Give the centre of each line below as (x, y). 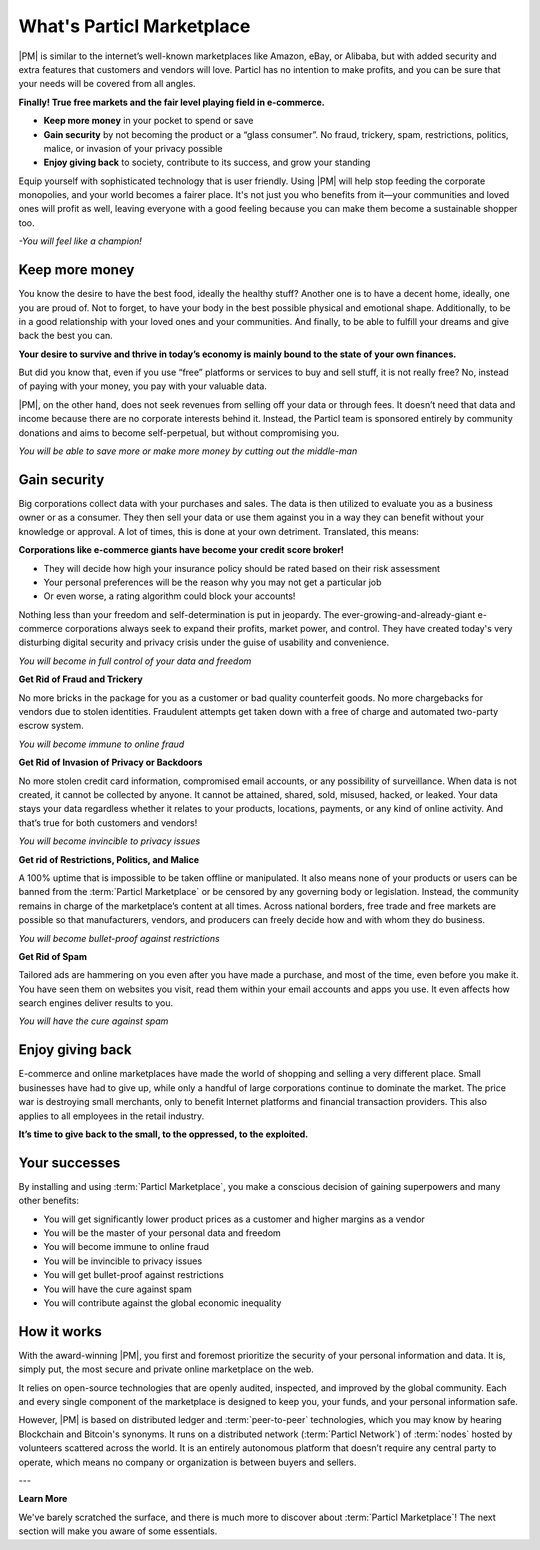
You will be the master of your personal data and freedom (162, 1233)
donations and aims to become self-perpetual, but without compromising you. (179, 432)
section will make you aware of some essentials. (118, 1531)
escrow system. (51, 726)
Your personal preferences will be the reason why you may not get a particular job (212, 582)
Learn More (43, 1499)
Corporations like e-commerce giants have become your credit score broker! (181, 550)
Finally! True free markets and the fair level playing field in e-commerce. (171, 102)
